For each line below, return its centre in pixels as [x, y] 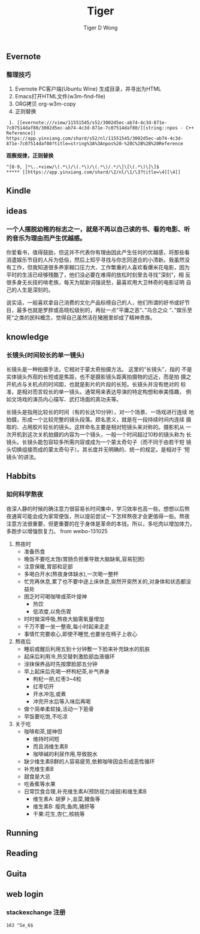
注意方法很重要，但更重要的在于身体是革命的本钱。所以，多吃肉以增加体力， [101, 524]
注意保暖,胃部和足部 [48, 566]
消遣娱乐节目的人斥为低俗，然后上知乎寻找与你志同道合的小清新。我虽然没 [98, 260]
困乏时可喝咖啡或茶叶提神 [55, 596]
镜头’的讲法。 [23, 457]
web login [25, 894]
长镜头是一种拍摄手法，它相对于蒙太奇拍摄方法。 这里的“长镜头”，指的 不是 [99, 369]
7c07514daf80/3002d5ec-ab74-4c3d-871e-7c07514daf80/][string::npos [92, 128]
